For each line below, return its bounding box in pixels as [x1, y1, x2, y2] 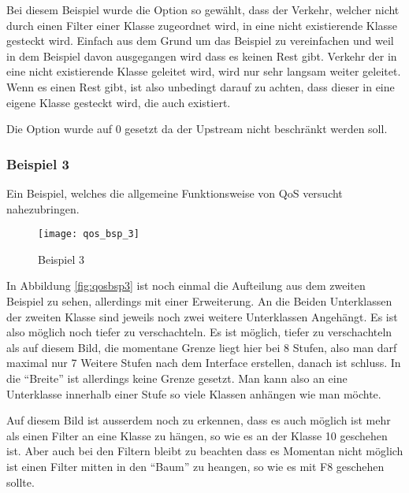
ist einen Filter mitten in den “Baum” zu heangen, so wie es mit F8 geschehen [6, 458, 385, 474]
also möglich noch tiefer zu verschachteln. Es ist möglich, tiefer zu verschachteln [6, 324, 392, 340]
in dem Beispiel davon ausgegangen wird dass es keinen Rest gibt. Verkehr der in [6, 47, 397, 64]
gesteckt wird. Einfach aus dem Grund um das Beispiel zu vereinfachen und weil [6, 32, 394, 49]
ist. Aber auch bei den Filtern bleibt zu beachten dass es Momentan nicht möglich [6, 443, 403, 459]
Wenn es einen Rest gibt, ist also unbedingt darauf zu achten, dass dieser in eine [6, 78, 395, 95]
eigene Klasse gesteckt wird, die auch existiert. [6, 94, 231, 110]
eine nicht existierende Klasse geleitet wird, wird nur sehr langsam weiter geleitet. [6, 63, 401, 80]
